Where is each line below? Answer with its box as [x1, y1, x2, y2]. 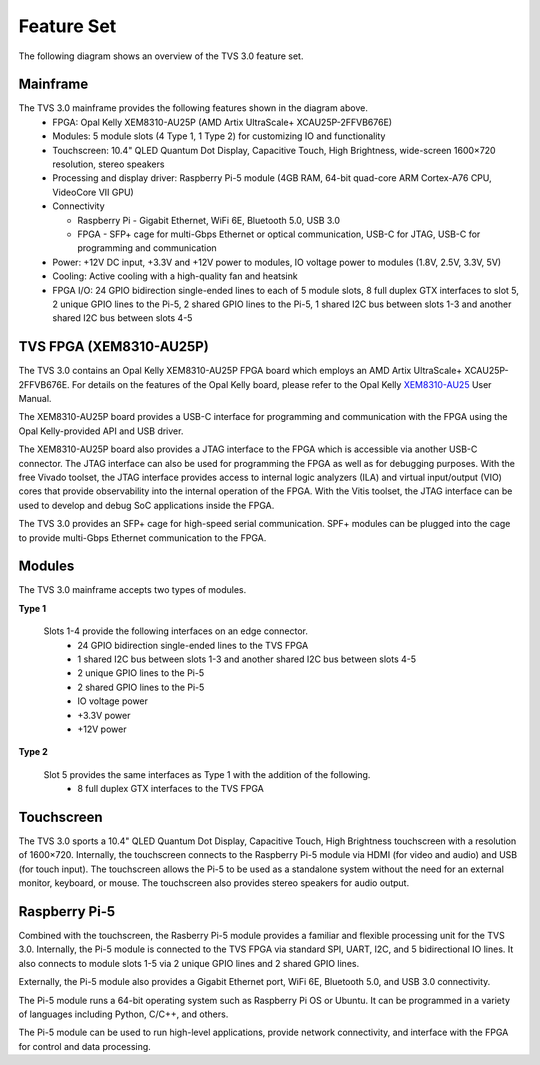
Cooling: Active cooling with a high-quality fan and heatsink [52, 270, 299, 282]
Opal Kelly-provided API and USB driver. [18, 425, 184, 437]
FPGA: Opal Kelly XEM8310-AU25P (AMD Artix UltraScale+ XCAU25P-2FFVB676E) [52, 116, 393, 128]
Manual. [18, 393, 52, 404]
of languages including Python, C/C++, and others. [18, 1008, 229, 1020]
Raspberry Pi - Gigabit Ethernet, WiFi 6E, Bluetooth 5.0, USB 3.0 [77, 214, 340, 226]
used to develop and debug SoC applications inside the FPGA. [18, 499, 275, 511]
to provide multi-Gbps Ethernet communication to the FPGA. [18, 531, 267, 544]
